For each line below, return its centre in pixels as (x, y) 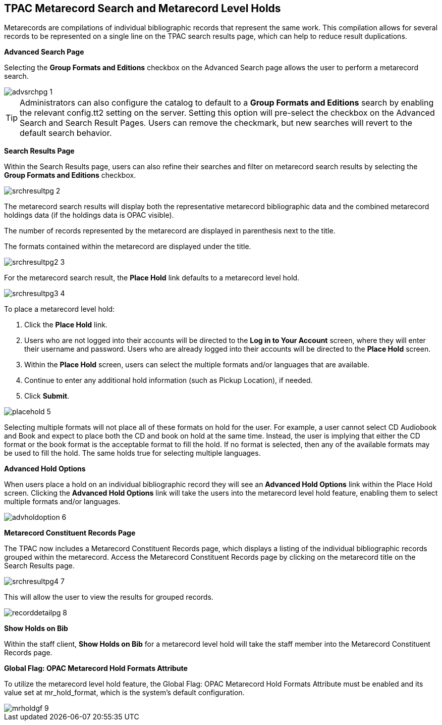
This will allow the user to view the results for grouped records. (109, 597)
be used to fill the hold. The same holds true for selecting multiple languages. (132, 453)
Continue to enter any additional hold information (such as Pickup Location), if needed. (169, 380)
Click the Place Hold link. (66, 325)
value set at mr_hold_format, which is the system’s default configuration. (124, 693)
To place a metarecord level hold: (60, 309)
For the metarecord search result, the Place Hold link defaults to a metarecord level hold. (152, 278)
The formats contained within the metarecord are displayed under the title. (128, 247)
